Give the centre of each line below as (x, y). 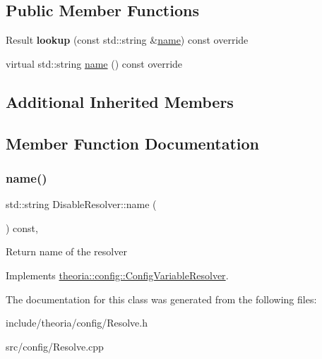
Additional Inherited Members (120, 101)
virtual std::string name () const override (94, 63)
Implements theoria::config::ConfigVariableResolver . (117, 275)
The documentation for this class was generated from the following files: (161, 299)
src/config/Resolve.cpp (55, 346)
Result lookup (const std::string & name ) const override (127, 40)
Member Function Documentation (133, 143)
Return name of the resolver (66, 251)
